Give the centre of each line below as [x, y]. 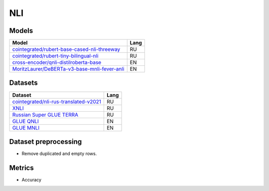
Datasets [23, 83]
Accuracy [32, 180]
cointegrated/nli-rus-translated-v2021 [57, 101]
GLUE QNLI [26, 121]
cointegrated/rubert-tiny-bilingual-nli [55, 56]
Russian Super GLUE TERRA [45, 115]
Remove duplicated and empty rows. [59, 154]
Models [21, 31]
